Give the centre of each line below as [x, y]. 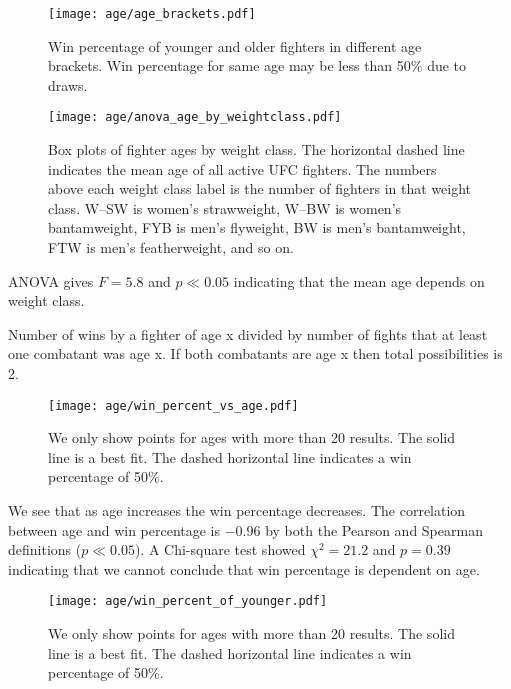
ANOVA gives [51, 280]
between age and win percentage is [114, 529]
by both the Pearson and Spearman [374, 529]
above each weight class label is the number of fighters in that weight [260, 188]
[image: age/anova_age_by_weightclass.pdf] [195, 117]
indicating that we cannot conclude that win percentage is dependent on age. [244, 568]
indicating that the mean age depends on [359, 280]
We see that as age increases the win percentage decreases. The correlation [237, 510]
